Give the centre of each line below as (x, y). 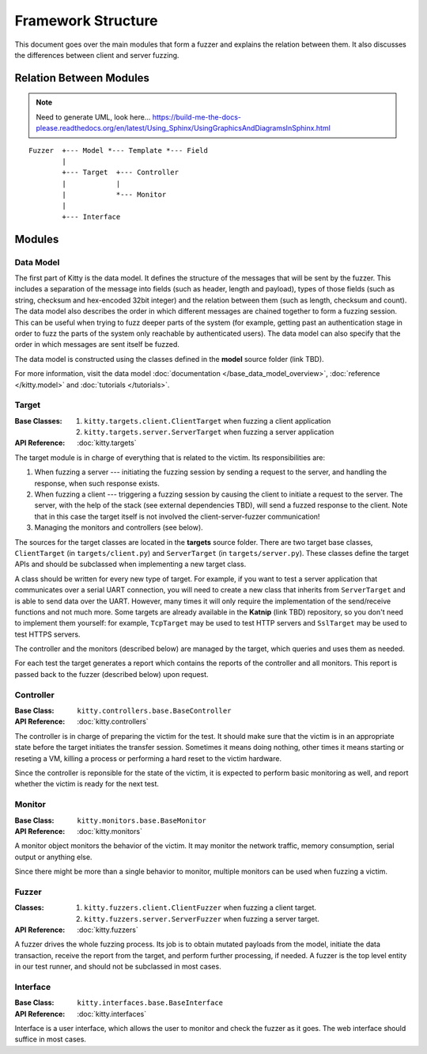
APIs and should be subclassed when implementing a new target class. (130, 564)
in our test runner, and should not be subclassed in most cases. (118, 967)
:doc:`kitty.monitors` (110, 831)
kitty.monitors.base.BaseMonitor (142, 820)
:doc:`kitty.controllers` (113, 721)
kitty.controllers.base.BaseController (154, 711)
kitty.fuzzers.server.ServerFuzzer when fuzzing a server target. (202, 919)
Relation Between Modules (82, 78)
